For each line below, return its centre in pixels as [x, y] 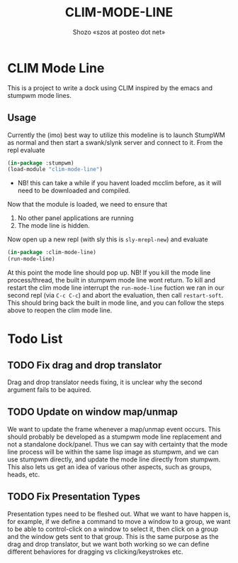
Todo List [35, 339]
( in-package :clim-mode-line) [52, 253]
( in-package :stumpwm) [41, 163]
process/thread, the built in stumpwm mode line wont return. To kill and [112, 280]
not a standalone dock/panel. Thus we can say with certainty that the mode [118, 444]
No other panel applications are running [75, 218]
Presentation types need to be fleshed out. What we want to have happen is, [119, 514]
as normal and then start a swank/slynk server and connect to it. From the [115, 142]
